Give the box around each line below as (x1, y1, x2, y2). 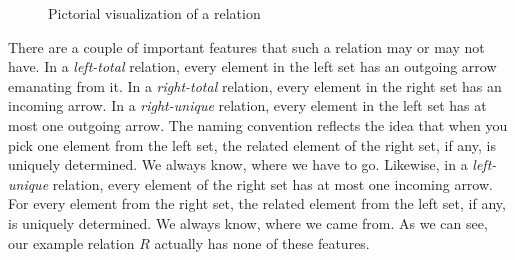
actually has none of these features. (154, 232, 370, 253)
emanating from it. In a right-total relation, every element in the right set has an (8, 75, 502, 96)
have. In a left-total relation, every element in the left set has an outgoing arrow (8, 56, 497, 77)
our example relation (8, 232, 135, 253)
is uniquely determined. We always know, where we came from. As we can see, (8, 212, 488, 233)
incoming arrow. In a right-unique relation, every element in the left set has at (8, 95, 487, 116)
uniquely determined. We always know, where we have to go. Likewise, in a (8, 154, 468, 175)
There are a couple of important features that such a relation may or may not (8, 36, 485, 57)
